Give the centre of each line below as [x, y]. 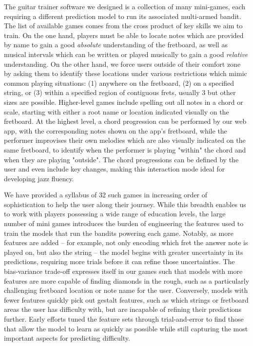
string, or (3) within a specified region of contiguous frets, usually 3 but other [120, 92]
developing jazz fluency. [39, 178]
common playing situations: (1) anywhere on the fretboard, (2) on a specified [119, 83]
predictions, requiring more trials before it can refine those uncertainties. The [119, 261]
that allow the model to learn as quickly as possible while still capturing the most [126, 328]
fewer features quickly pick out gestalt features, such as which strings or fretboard [126, 299]
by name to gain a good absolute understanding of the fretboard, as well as [116, 45]
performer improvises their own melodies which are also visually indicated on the [125, 140]
